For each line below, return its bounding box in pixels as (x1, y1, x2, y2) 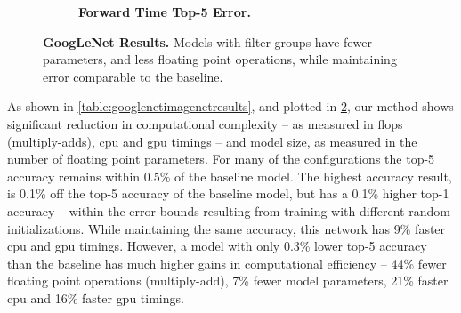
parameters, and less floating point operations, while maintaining (43, 50, 397, 68)
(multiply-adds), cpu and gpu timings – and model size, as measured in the (7, 132, 417, 150)
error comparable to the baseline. (43, 67, 223, 85)
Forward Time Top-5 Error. (78, 3, 251, 20)
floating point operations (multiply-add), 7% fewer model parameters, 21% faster (7, 271, 449, 290)
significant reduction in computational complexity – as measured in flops (7, 114, 403, 132)
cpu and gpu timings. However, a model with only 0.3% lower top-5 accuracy (7, 237, 427, 255)
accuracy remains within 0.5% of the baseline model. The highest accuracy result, (7, 166, 452, 185)
